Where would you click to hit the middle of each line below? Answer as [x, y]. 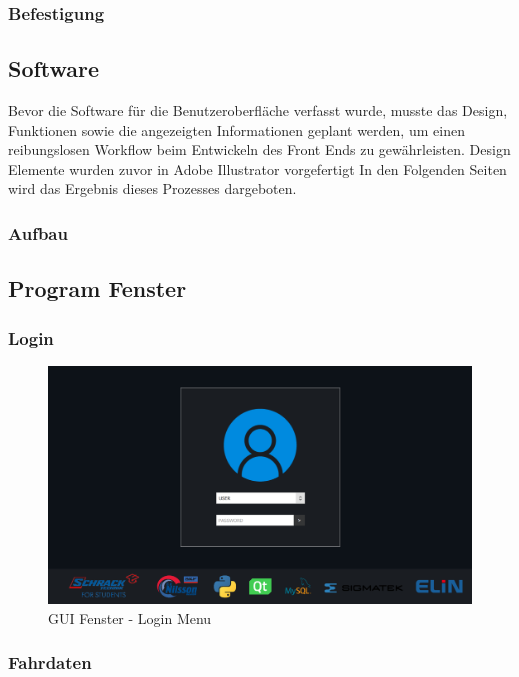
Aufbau [38, 232]
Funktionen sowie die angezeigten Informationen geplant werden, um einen [236, 129]
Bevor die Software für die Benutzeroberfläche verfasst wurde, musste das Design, [258, 110]
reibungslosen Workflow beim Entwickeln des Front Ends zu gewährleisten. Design [259, 149]
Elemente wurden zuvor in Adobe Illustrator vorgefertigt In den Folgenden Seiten [257, 168]
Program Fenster [97, 288]
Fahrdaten [50, 662]
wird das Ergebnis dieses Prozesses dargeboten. [152, 188]
